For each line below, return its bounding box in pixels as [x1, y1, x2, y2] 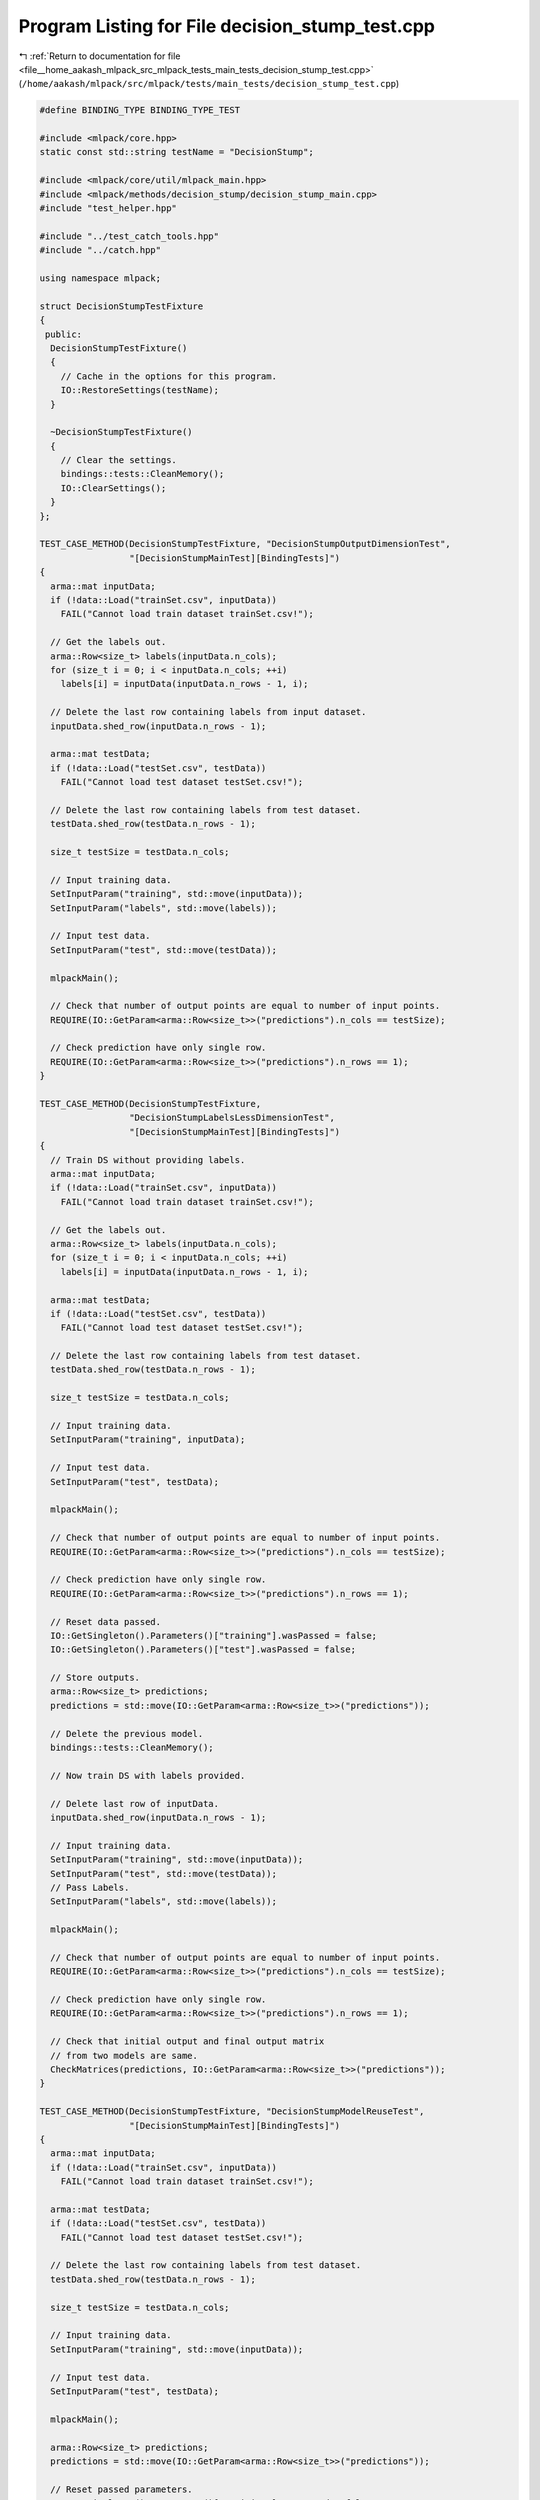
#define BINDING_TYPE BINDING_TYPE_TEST [39, 105, 240, 116]
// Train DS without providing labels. [50, 1154, 246, 1165]
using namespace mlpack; [39, 273, 162, 284]
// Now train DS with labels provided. [50, 1770, 246, 1781]
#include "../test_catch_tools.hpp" [39, 230, 220, 242]
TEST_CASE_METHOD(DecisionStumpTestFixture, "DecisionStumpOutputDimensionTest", [39, 538, 452, 550]
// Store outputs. [50, 1672, 140, 1684]
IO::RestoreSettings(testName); [60, 385, 220, 396]
